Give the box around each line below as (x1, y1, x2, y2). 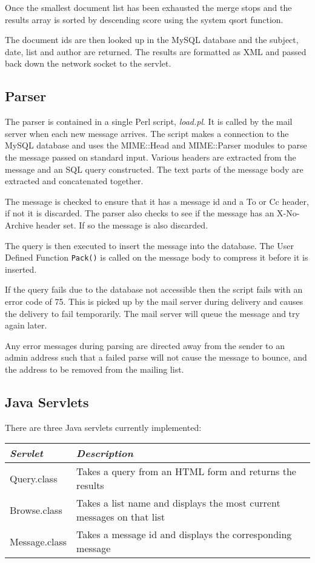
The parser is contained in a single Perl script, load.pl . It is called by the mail (5, 115, 293, 128)
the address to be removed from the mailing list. (5, 362, 184, 375)
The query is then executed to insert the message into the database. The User (5, 239, 294, 252)
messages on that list (76, 510, 165, 524)
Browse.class (10, 502, 62, 517)
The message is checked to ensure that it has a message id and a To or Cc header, (5, 195, 309, 207)
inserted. (5, 262, 37, 275)
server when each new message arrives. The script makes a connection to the (5, 127, 289, 139)
